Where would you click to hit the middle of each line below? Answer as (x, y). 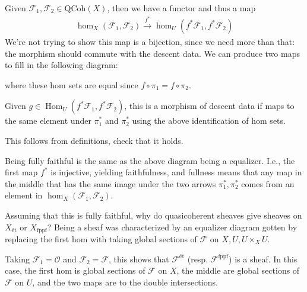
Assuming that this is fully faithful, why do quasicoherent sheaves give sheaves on (153, 215)
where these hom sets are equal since (72, 84)
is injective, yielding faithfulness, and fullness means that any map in (176, 172)
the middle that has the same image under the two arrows (110, 183)
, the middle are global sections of (238, 270)
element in (24, 195)
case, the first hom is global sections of (75, 270)
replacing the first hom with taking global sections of (101, 238)
